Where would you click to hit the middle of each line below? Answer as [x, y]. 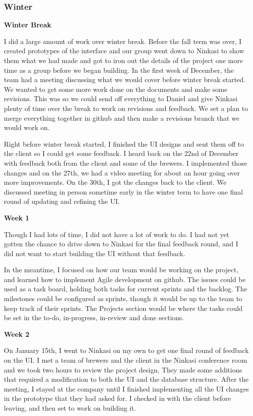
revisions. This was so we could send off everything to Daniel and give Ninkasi [121, 99]
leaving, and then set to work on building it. [70, 408]
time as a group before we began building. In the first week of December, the [119, 70]
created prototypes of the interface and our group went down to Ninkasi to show [124, 51]
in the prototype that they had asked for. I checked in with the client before [117, 398]
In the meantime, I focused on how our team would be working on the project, [121, 270]
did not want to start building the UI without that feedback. [95, 253]
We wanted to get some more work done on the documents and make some [116, 89]
